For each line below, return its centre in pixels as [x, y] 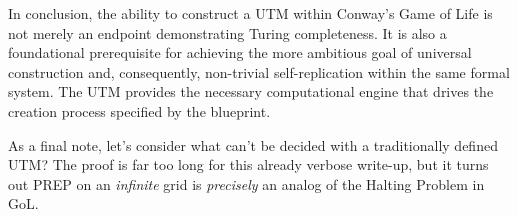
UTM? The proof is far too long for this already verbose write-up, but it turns [248, 164]
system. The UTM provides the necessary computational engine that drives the [251, 91]
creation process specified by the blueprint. [139, 110]
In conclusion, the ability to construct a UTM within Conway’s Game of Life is [250, 13]
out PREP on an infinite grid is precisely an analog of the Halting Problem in [246, 183]
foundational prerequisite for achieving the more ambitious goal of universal [240, 52]
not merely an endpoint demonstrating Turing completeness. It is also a [227, 32]
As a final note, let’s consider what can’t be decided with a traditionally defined [253, 144]
